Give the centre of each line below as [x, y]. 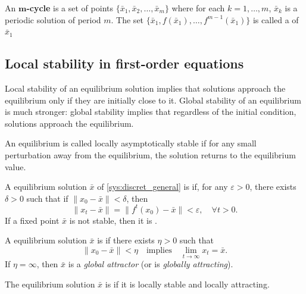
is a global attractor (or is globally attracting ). [151, 264]
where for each [198, 8]
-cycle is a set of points [70, 8]
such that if [47, 198]
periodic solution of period [53, 19]
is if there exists [126, 240]
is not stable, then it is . [113, 220]
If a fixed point [32, 220]
